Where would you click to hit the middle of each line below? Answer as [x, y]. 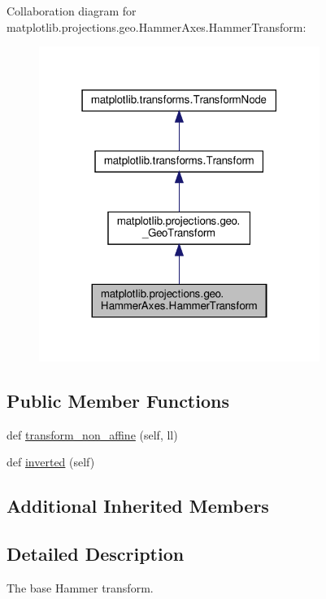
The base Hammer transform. [80, 588]
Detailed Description [96, 554]
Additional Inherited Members [138, 506]
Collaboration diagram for [72, 11]
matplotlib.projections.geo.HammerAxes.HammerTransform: [156, 26]
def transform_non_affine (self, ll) [92, 434]
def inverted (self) [51, 462]
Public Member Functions [118, 401]
